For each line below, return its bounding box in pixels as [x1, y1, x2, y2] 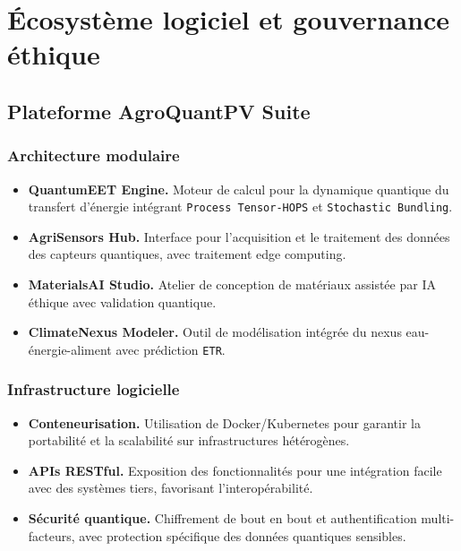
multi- [421, 509, 455, 528]
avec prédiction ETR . [115, 340, 226, 358]
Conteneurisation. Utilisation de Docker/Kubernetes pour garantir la [28, 413, 421, 432]
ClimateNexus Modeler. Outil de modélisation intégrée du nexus [28, 323, 402, 341]
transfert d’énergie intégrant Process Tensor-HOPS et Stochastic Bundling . [28, 197, 453, 216]
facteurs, [28, 526, 75, 545]
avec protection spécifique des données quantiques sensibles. [79, 526, 406, 545]
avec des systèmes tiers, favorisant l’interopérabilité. [28, 478, 313, 497]
